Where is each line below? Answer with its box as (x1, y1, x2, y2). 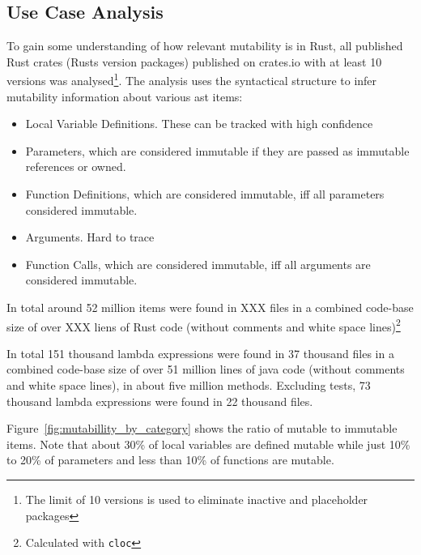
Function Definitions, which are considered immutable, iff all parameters (25, 186, 385, 203)
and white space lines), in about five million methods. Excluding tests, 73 (6, 377, 371, 394)
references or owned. (25, 158, 126, 175)
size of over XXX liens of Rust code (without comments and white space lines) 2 (6, 315, 401, 335)
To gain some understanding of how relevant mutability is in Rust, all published (6, 37, 403, 54)
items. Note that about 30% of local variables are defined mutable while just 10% (6, 435, 410, 452)
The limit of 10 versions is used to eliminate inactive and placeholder (25, 490, 368, 507)
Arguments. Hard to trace (25, 228, 155, 245)
